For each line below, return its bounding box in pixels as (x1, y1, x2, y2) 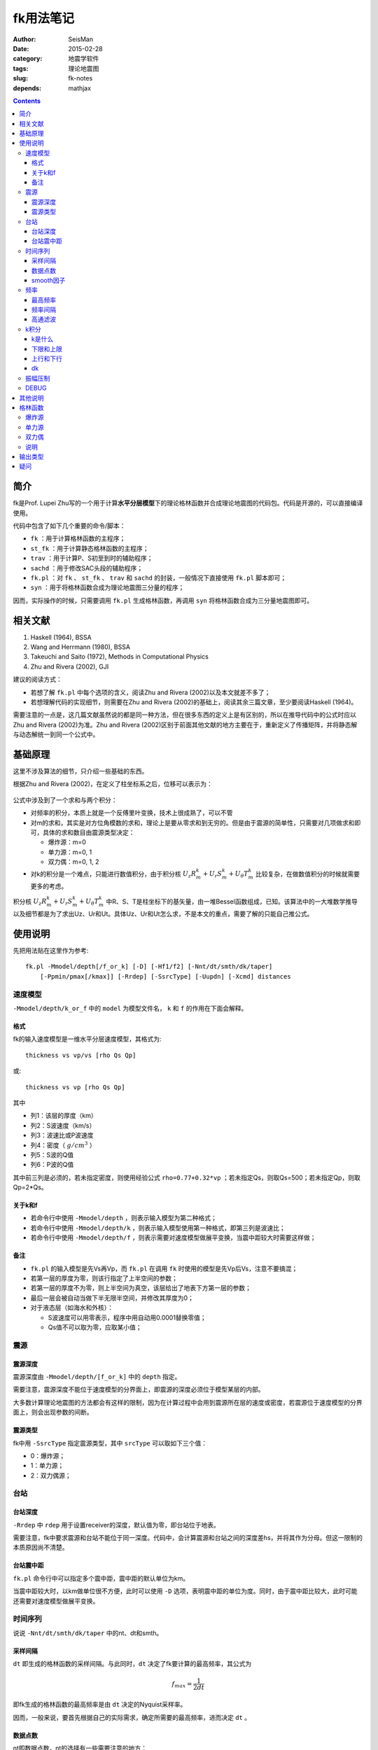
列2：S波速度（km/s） (30, 1121, 96, 1130)
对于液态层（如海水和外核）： (30, 1303, 113, 1312)
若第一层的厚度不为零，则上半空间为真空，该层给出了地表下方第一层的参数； (30, 1284, 251, 1292)
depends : (13, 84, 42, 92)
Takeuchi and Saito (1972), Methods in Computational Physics (30, 652, 209, 661)
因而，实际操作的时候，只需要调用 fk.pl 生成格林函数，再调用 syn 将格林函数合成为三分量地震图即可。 (13, 596, 314, 605)
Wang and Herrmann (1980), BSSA (30, 643, 131, 651)
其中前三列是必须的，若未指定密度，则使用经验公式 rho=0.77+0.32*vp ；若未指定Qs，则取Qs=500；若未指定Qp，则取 (13, 1173, 360, 1182)
